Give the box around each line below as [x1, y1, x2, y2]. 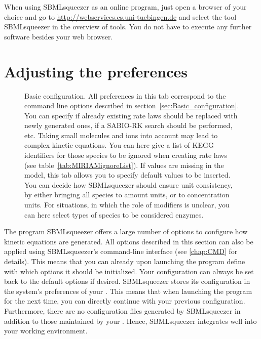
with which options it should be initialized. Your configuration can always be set [4, 266, 254, 276]
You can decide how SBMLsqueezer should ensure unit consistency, [24, 179, 233, 190]
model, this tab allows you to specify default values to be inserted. [24, 169, 231, 180]
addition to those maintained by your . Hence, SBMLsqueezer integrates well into [4, 315, 257, 326]
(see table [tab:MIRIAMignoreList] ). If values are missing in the [24, 159, 224, 170]
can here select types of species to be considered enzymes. [24, 209, 204, 220]
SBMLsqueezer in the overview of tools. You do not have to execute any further [4, 21, 252, 32]
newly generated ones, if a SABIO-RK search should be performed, [24, 120, 233, 131]
